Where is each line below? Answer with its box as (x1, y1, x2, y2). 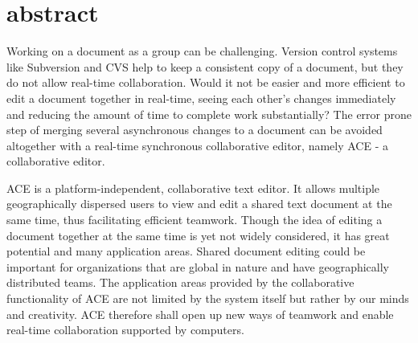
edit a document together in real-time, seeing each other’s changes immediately (6, 89, 396, 106)
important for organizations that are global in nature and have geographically (6, 258, 389, 275)
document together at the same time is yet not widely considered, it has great (6, 227, 390, 243)
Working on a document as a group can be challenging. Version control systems (6, 43, 398, 59)
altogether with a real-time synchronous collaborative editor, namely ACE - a (6, 137, 388, 153)
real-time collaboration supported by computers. (6, 321, 244, 338)
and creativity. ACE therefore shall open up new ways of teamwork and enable (6, 305, 394, 322)
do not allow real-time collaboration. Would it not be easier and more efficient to (6, 74, 405, 91)
